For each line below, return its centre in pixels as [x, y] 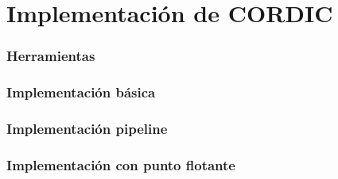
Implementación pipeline [87, 128]
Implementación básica [81, 92]
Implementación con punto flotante [121, 164]
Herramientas [51, 56]
